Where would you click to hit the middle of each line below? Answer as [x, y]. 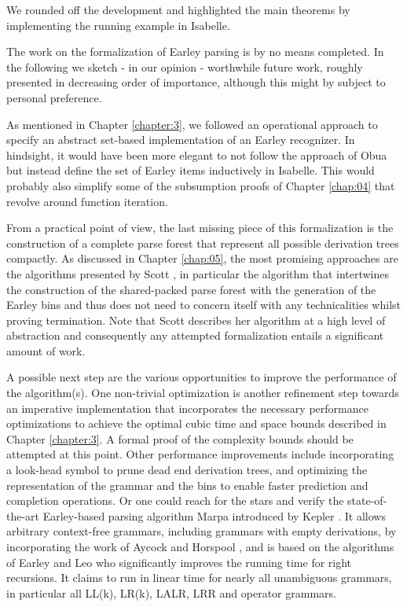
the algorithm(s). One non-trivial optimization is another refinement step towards [203, 393]
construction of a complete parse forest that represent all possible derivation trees [203, 243]
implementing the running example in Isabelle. [118, 25]
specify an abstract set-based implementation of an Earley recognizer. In [181, 140]
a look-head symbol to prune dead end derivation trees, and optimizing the [187, 470]
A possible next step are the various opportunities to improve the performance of [202, 377]
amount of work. [46, 350]
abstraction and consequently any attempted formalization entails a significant [195, 335]
